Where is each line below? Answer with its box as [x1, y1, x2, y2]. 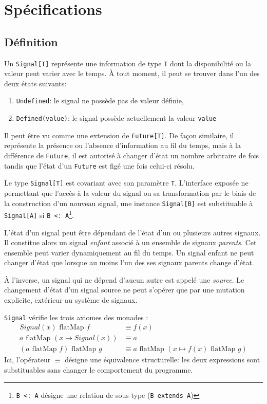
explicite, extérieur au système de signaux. [4, 295, 138, 305]
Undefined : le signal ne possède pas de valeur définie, [16, 95, 184, 106]
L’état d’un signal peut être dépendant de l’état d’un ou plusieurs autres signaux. [4, 227, 261, 237]
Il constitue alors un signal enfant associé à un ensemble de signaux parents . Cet [4, 237, 257, 248]
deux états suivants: [4, 78, 67, 88]
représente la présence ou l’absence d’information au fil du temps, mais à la [4, 140, 241, 151]
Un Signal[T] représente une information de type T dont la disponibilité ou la [4, 58, 252, 68]
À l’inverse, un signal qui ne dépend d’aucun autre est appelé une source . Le [4, 274, 244, 285]
